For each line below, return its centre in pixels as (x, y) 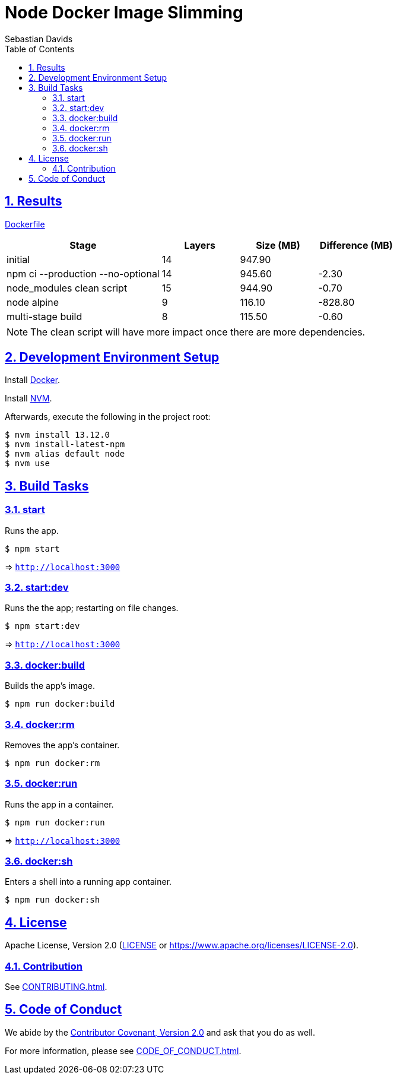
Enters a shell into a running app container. (88, 882)
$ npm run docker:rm (53, 763)
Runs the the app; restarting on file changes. (92, 608)
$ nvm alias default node (65, 454)
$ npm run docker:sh (53, 900)
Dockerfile (25, 224)
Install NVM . (28, 398)
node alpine (33, 302)
